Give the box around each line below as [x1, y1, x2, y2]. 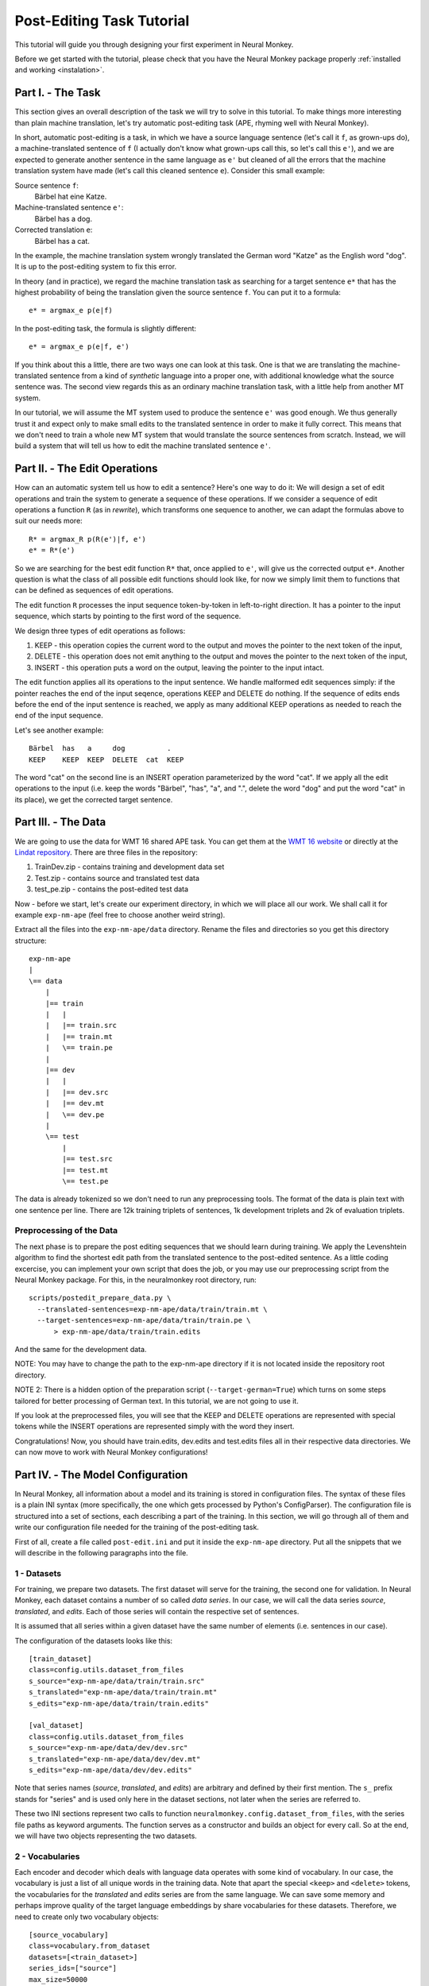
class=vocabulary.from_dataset [29, 1942, 151, 1950]
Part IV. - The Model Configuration [14, 1468, 188, 1482]
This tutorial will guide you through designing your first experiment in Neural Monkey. [14, 40, 294, 49]
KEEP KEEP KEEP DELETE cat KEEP [29, 755, 184, 764]
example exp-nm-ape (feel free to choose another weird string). [14, 910, 226, 919]
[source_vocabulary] [29, 1930, 109, 1939]
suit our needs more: [14, 516, 83, 526]
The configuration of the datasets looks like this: [14, 1636, 173, 1645]
